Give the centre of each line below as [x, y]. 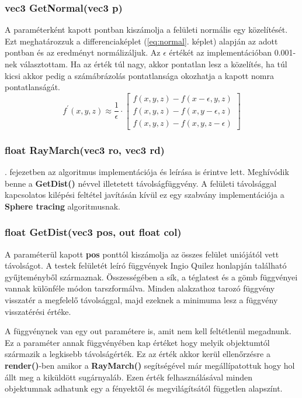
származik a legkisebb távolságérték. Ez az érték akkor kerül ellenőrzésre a [138, 354]
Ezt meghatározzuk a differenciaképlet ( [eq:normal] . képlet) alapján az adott [141, 41]
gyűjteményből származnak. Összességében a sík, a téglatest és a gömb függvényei [151, 277]
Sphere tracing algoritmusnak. [63, 206]
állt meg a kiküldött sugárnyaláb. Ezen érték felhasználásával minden [129, 377]
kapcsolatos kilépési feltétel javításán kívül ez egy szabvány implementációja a [145, 195]
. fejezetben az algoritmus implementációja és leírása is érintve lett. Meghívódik [147, 172]
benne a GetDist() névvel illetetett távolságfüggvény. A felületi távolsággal [141, 183]
